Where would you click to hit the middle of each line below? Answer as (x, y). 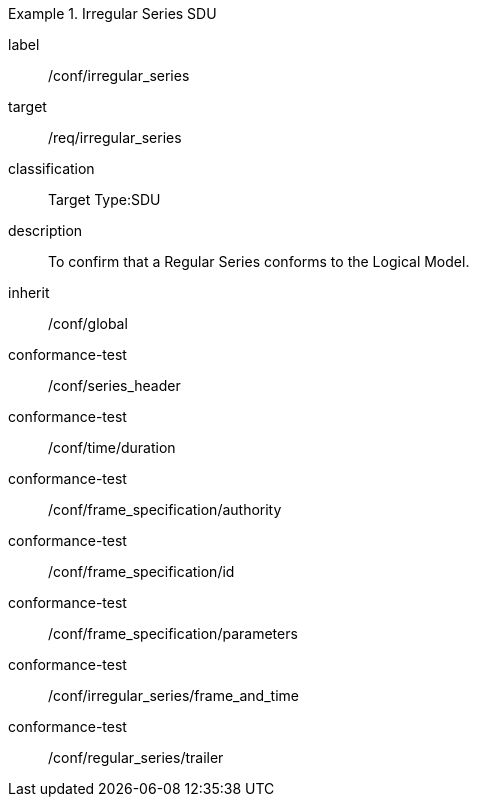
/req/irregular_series (115, 137)
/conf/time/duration (112, 447)
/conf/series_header (114, 385)
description (45, 230)
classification (51, 168)
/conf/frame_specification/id (141, 571)
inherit (29, 292)
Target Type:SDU (104, 199)
